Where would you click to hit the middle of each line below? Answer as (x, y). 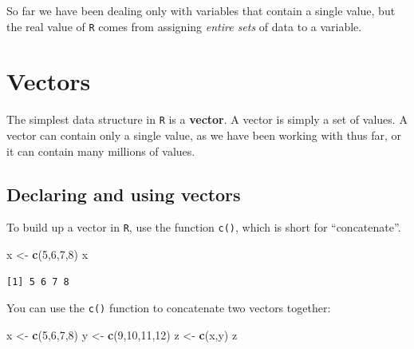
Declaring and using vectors (124, 194)
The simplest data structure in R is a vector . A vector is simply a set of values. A (207, 119)
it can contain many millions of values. (101, 151)
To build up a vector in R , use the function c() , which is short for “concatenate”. (204, 227)
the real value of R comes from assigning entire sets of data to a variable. (184, 26)
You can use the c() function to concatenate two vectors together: (169, 308)
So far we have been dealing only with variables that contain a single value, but (201, 10)
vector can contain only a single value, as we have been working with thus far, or (204, 135)
